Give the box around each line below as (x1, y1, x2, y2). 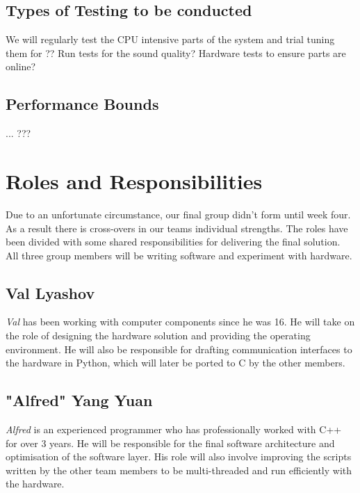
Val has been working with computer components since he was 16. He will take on (6, 314, 355, 329)
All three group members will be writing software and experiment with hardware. (6, 248, 352, 262)
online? (6, 59, 36, 74)
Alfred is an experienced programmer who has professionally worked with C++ (6, 422, 342, 437)
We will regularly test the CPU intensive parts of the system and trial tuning (6, 32, 335, 47)
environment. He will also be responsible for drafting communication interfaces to (6, 341, 352, 356)
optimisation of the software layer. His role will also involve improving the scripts (6, 449, 352, 464)
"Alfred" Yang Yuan (6, 389, 153, 411)
